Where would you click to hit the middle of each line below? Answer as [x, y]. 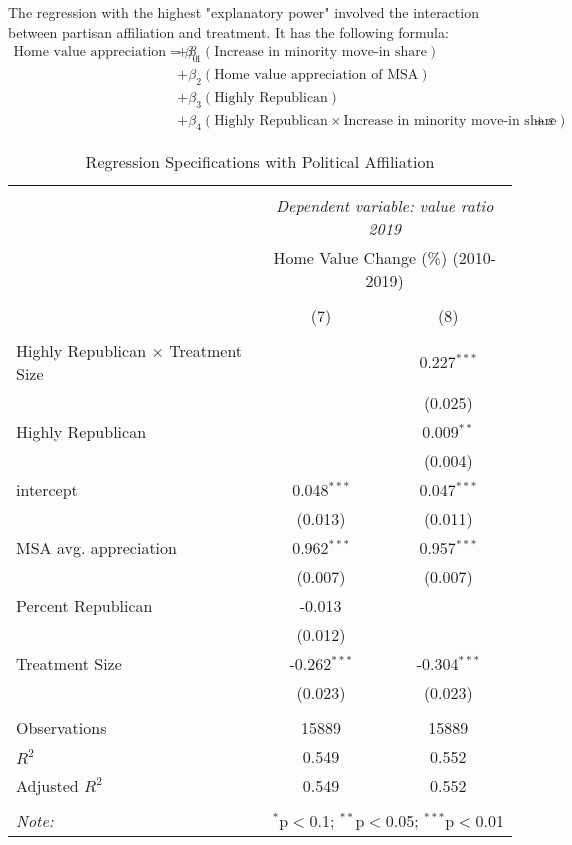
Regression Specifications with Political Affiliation [260, 161]
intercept [47, 489]
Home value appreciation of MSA [316, 75]
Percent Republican [84, 605]
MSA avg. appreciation [96, 547]
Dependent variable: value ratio [385, 205]
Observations [61, 727]
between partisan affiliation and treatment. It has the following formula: [228, 31]
